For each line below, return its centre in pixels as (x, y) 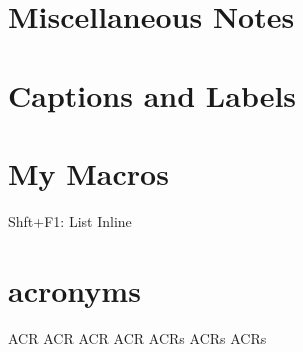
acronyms (74, 289)
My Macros (88, 172)
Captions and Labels (152, 94)
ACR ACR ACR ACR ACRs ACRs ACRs (137, 337)
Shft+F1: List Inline (70, 220)
